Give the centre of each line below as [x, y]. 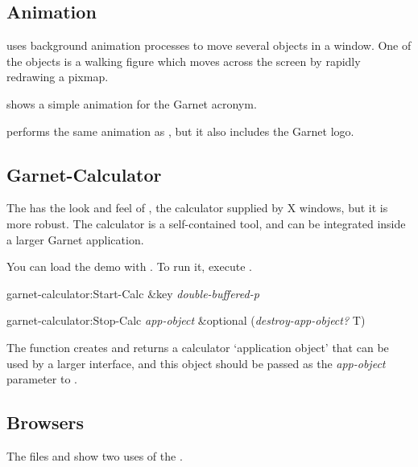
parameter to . [42, 379]
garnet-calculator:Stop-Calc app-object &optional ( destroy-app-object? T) [186, 320]
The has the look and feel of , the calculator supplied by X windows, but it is [197, 208]
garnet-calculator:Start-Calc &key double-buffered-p [133, 293]
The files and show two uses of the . [95, 455]
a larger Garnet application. [75, 239]
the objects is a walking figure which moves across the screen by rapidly [184, 61]
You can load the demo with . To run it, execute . [129, 266]
